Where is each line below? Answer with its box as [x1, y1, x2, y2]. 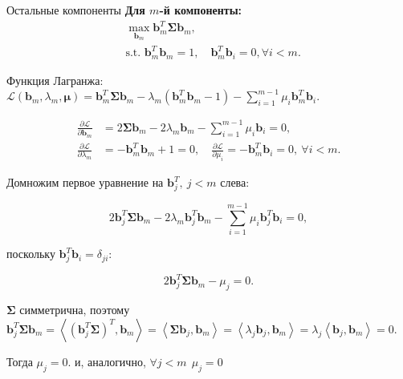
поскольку [6, 245, 55, 262]
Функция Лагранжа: [6, 71, 104, 88]
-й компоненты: [159, 2, 242, 18]
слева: [220, 174, 250, 191]
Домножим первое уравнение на [6, 174, 164, 191]
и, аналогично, [75, 353, 146, 369]
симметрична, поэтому [19, 301, 130, 318]
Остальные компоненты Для [6, 2, 145, 18]
